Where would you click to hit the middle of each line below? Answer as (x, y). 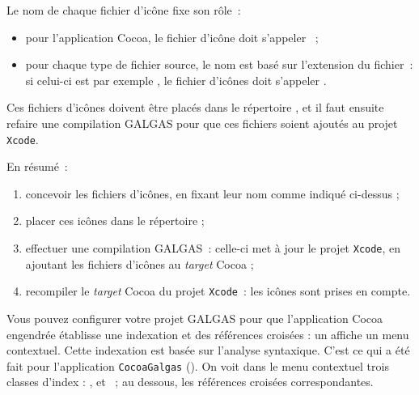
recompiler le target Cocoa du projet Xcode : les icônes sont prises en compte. (218, 291)
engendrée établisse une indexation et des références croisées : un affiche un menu (208, 334)
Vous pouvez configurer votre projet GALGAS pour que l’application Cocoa (195, 318)
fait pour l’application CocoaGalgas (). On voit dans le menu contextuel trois (198, 365)
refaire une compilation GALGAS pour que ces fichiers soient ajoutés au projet (202, 123)
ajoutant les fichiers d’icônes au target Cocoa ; (140, 263)
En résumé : (37, 166)
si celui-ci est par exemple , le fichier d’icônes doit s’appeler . (176, 80)
